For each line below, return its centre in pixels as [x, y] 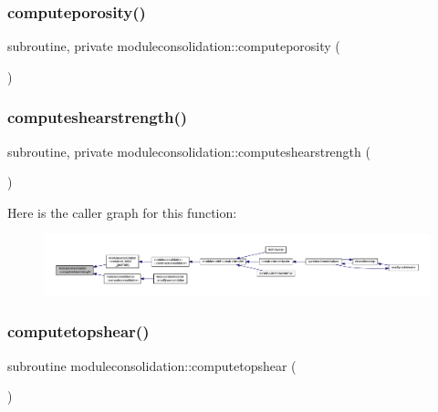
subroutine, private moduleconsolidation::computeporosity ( [174, 46]
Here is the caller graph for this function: [122, 212]
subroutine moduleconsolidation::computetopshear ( [152, 365]
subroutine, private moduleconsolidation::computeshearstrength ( [189, 151]
